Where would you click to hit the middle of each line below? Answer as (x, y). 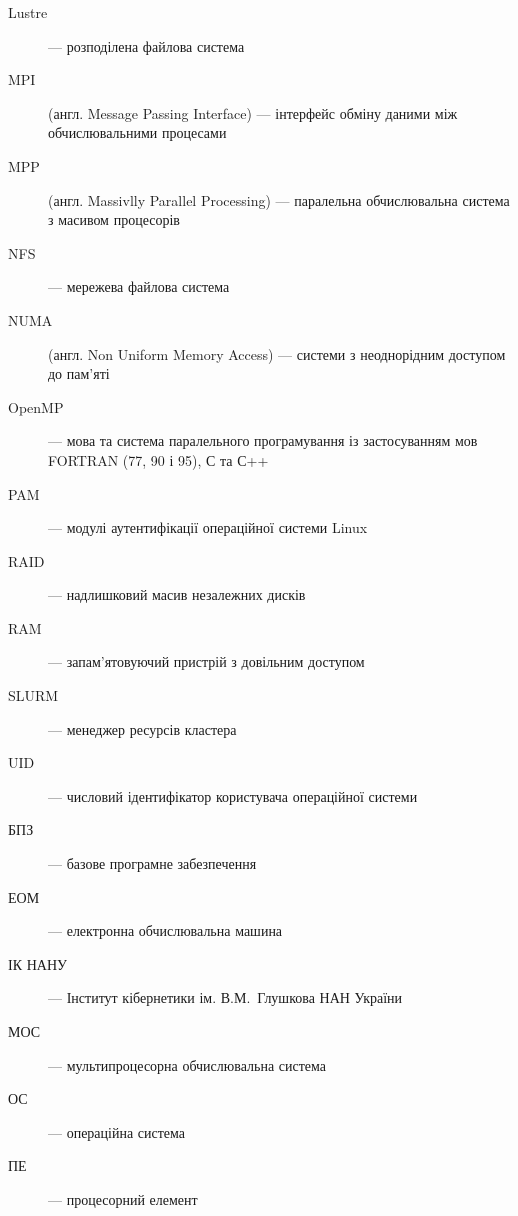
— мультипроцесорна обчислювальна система (187, 1064)
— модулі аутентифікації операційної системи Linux (208, 527)
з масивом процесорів (114, 219)
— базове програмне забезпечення (152, 863)
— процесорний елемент (123, 1198)
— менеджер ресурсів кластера (142, 728)
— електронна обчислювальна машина (165, 930)
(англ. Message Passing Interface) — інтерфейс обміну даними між (253, 112)
